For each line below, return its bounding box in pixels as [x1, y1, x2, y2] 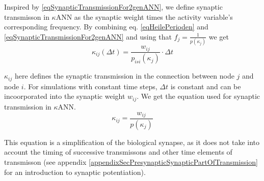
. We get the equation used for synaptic [137, 91, 260, 101]
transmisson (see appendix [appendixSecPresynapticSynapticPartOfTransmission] [4, 157, 258, 167]
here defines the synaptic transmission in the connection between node [14, 70, 234, 81]
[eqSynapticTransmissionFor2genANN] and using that [4, 31, 172, 42]
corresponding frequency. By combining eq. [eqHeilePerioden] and [4, 21, 208, 32]
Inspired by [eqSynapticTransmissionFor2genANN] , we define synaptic [4, 2, 223, 12]
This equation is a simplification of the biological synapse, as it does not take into [4, 136, 260, 147]
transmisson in [4, 11, 49, 22]
